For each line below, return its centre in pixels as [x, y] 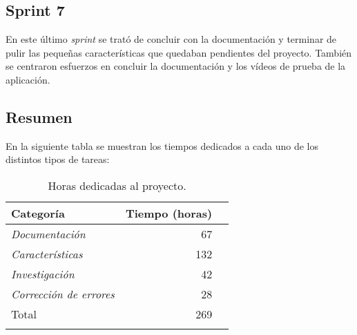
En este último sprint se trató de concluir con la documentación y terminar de [171, 39]
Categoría [38, 213]
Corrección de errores [63, 294]
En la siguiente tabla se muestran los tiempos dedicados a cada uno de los [162, 145]
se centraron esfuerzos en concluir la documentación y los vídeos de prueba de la [176, 66]
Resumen [39, 116]
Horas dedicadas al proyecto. [117, 185]
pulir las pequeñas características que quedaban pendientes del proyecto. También [179, 52]
